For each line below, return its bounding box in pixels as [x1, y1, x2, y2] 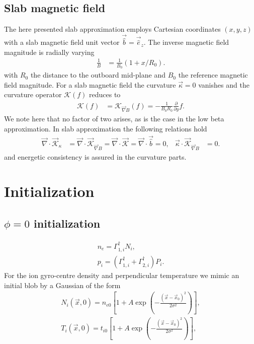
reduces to [89, 89, 121, 100]
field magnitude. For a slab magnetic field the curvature [4, 79, 176, 90]
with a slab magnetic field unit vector [4, 37, 120, 47]
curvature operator [4, 89, 62, 100]
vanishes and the [198, 79, 249, 90]
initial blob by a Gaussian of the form [4, 280, 121, 290]
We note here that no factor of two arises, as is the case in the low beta [4, 113, 224, 124]
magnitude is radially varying [4, 46, 95, 57]
